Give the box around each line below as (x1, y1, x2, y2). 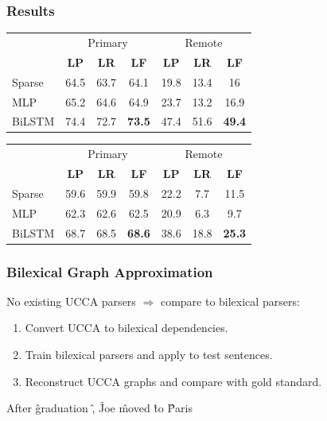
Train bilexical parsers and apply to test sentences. (25, 346, 273, 363)
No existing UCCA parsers (6, 292, 136, 309)
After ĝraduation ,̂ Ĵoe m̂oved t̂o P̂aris (6, 400, 193, 416)
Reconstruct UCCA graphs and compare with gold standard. (25, 373, 322, 389)
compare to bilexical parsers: (160, 292, 300, 309)
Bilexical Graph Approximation (6, 261, 213, 281)
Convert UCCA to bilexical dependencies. (25, 319, 228, 336)
